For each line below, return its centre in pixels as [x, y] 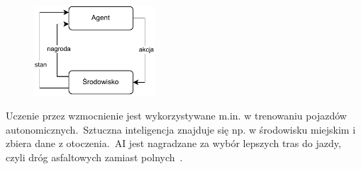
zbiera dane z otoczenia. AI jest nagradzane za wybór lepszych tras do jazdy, [173, 143]
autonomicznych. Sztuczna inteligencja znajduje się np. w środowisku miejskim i [181, 129]
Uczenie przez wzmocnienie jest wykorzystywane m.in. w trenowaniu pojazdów [176, 116]
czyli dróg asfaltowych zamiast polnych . [94, 157]
